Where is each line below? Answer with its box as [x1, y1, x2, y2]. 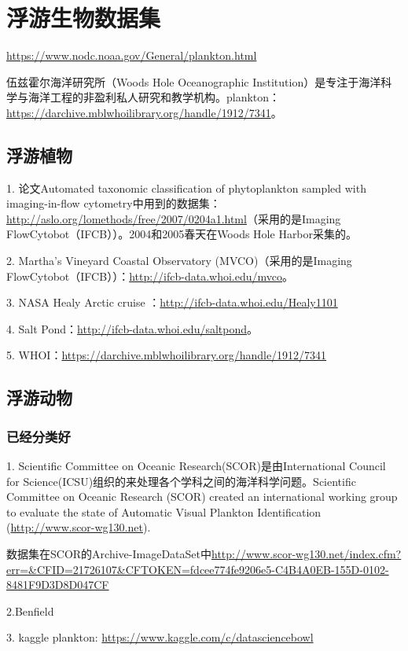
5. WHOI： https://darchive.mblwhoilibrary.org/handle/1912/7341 [6, 347, 327, 363]
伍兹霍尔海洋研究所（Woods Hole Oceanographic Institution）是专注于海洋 [6, 73, 381, 90]
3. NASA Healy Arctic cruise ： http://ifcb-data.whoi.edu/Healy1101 [6, 294, 338, 311]
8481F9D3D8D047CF [6, 576, 109, 593]
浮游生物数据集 [6, 2, 161, 34]
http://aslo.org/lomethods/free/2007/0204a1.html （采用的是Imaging [6, 210, 341, 226]
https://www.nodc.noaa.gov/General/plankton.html [6, 47, 257, 64]
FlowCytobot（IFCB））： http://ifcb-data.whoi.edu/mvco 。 [6, 267, 294, 284]
